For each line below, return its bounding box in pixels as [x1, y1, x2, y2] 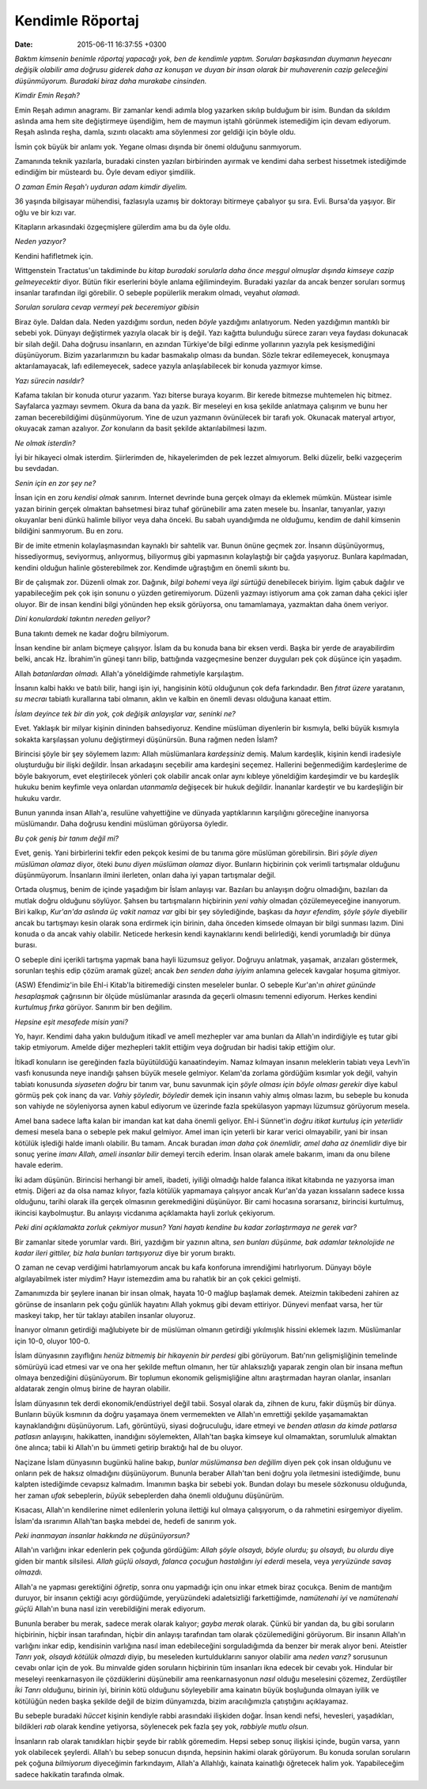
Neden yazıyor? [14, 237, 66, 246]
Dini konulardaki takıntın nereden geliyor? [14, 614, 150, 624]
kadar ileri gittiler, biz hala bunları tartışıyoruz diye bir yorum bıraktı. [14, 1248, 236, 1258]
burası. [14, 940, 37, 950]
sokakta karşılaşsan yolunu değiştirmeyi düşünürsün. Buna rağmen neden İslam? [14, 735, 278, 744]
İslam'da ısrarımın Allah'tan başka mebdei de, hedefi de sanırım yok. [14, 1516, 237, 1525]
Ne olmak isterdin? [14, 438, 76, 447]
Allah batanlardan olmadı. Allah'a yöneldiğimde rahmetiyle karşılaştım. [14, 669, 244, 678]
